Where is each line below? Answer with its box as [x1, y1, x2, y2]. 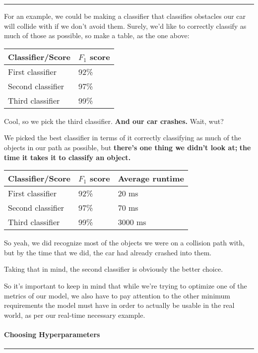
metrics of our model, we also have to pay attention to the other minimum [4, 290, 231, 300]
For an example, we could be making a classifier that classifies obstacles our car [4, 11, 246, 21]
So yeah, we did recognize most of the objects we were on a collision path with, [4, 237, 245, 248]
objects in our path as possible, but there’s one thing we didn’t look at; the [4, 142, 251, 152]
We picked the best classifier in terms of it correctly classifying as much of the [4, 132, 241, 143]
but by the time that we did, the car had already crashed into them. [4, 247, 212, 257]
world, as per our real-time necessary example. [4, 309, 145, 320]
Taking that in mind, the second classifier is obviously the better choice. [4, 264, 223, 274]
